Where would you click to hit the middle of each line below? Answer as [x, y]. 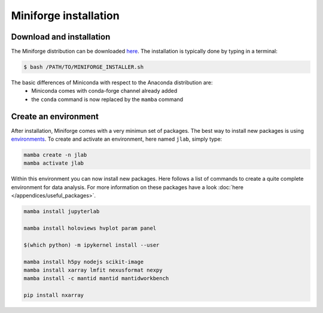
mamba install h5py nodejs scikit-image [83, 262]
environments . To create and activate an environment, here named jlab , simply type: [117, 139]
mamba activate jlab [54, 163]
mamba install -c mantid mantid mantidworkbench [96, 279]
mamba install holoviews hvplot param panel [90, 228]
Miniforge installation [65, 16]
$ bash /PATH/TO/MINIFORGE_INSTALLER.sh [83, 67]
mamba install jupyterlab [62, 212]
